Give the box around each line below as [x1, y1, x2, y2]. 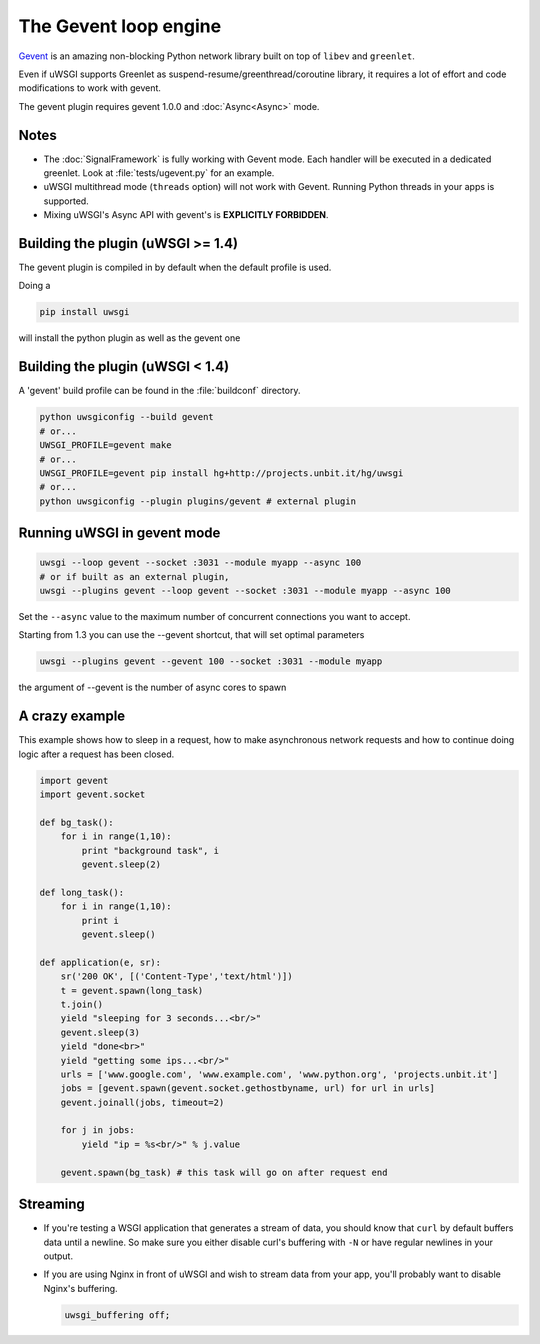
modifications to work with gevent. [18, 82, 162, 94]
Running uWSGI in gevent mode [18, 525, 221, 542]
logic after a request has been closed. [18, 748, 175, 760]
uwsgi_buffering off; [64, 1309, 171, 1320]
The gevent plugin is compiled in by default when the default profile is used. [18, 261, 332, 274]
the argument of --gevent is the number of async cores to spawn [18, 681, 287, 694]
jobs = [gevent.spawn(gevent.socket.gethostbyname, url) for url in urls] [60, 1083, 435, 1094]
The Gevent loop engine [18, 15, 222, 37]
